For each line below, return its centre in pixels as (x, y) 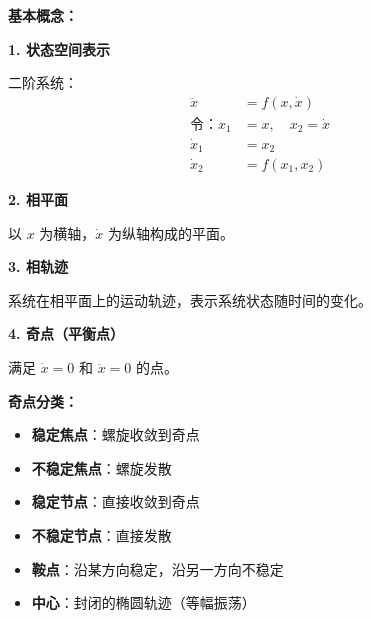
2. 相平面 (38, 199)
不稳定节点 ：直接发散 (101, 534)
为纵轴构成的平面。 (171, 232)
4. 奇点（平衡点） (66, 333)
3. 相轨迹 (38, 266)
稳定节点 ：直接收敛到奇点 (115, 501)
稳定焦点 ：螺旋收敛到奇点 (115, 434)
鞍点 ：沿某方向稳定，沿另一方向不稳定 (157, 568)
